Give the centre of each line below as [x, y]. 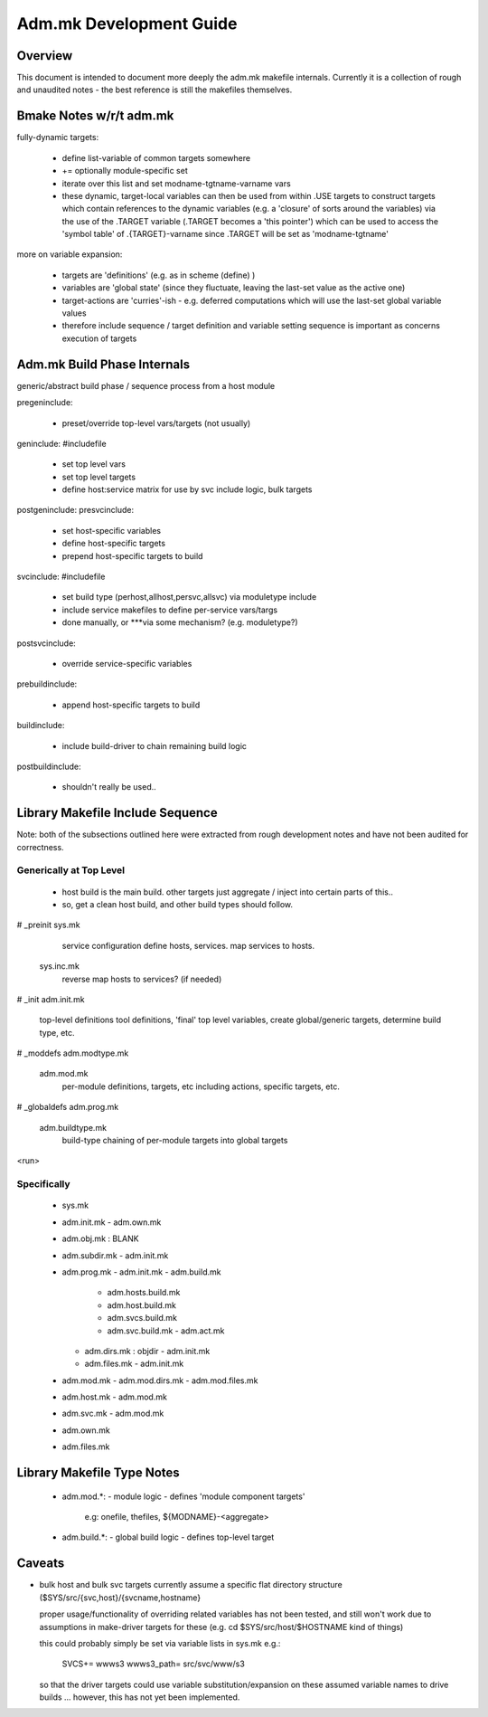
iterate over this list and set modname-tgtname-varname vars [176, 183]
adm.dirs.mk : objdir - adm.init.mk [147, 1351]
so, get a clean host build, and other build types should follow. [178, 904]
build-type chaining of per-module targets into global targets [175, 1141]
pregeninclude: [45, 403]
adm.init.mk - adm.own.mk [112, 1222]
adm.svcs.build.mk [142, 1318]
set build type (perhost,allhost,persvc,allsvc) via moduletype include [189, 597]
